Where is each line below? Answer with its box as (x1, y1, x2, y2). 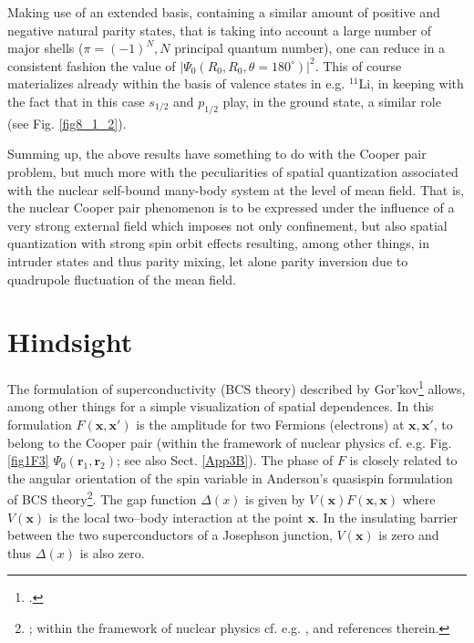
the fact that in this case (7, 91, 145, 110)
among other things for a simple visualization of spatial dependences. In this (7, 397, 434, 416)
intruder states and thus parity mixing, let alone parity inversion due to (7, 251, 408, 270)
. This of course (314, 56, 402, 75)
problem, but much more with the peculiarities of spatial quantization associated (7, 161, 459, 181)
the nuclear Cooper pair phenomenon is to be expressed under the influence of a (7, 198, 455, 217)
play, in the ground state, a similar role (222, 91, 441, 110)
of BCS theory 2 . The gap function (7, 487, 197, 509)
